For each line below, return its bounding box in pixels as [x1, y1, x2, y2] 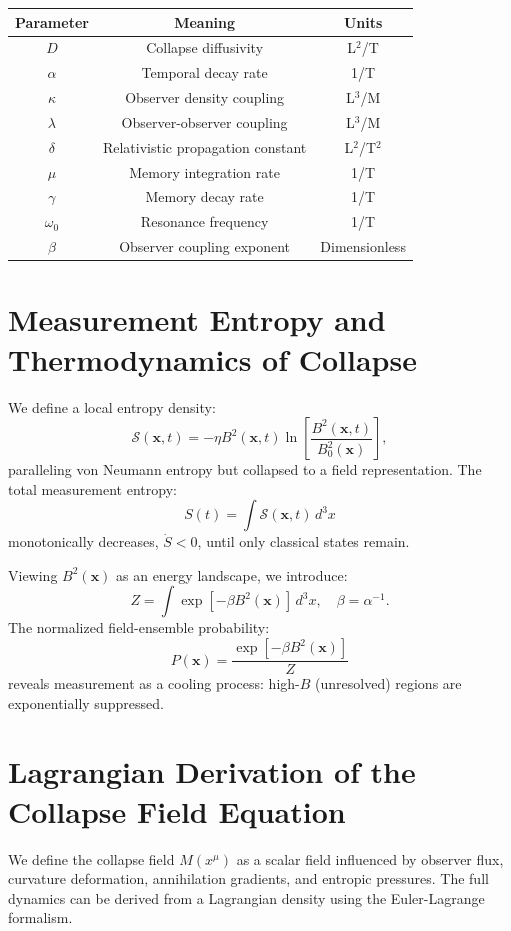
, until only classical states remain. [197, 531, 410, 552]
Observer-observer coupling [121, 111, 288, 132]
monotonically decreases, [8, 531, 159, 552]
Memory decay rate [145, 186, 264, 207]
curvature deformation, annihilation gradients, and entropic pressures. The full [8, 868, 489, 889]
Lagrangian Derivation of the [8, 751, 416, 792]
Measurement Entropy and [8, 299, 386, 340]
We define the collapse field [8, 848, 175, 869]
